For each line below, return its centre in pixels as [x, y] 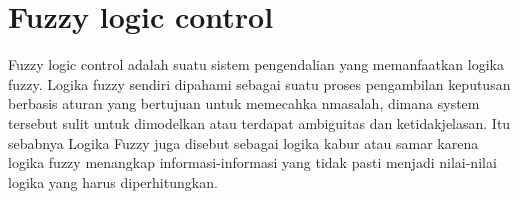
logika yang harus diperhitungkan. [113, 181]
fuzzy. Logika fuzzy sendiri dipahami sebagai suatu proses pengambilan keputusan [259, 83]
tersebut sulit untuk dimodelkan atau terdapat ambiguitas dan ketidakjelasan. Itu [259, 122]
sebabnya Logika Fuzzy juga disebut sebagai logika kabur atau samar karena [243, 142]
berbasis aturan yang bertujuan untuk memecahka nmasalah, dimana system [244, 103]
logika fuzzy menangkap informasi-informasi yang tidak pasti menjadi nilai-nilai [252, 162]
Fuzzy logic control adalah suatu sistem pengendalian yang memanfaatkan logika [256, 64]
